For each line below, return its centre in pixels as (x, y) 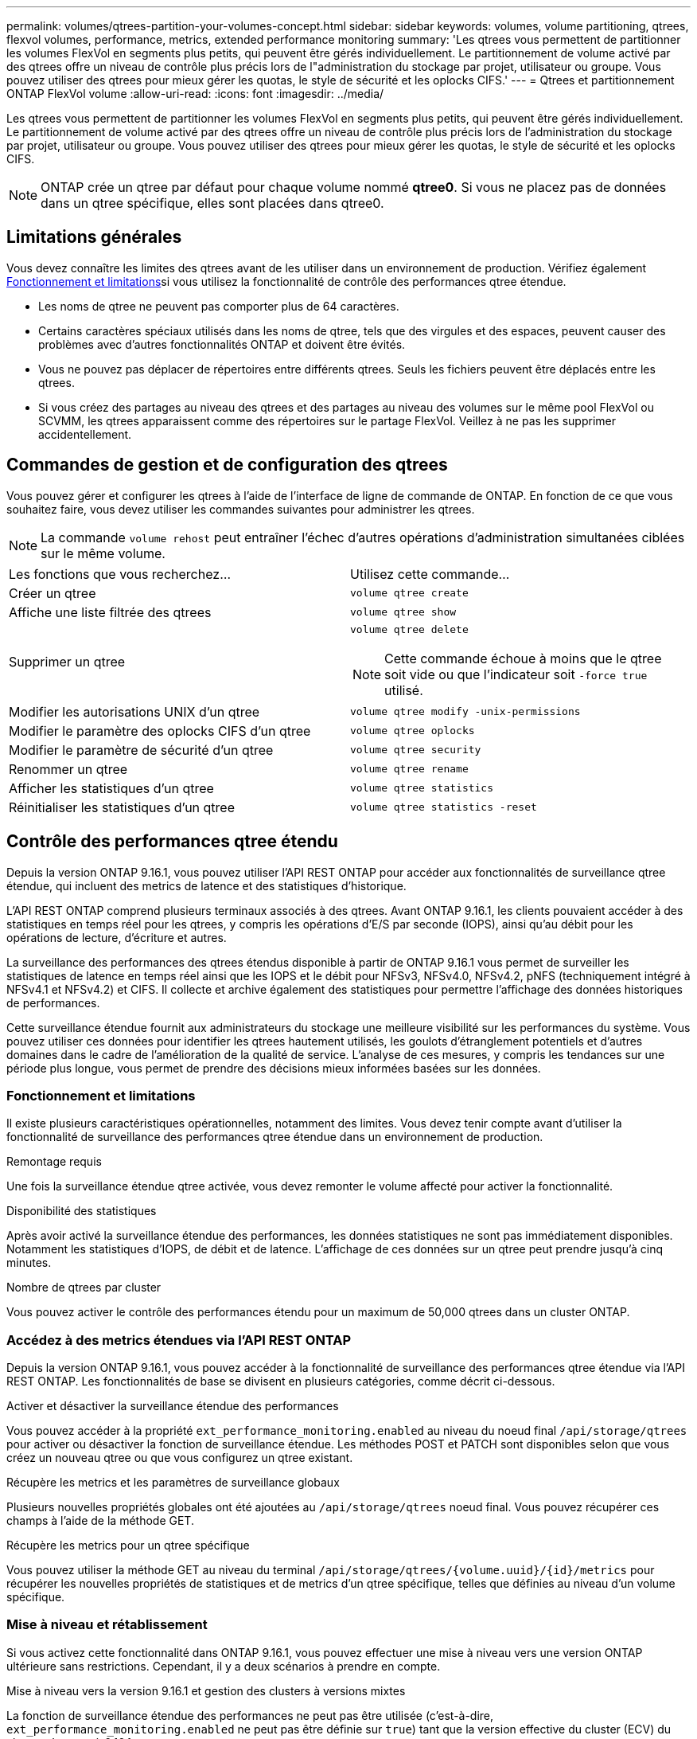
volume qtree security (416, 750)
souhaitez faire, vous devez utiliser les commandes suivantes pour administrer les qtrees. (241, 509)
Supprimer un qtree (67, 662)
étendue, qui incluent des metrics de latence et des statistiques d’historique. (206, 885)
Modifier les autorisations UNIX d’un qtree (134, 711)
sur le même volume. (103, 553)
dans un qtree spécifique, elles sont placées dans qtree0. (212, 203)
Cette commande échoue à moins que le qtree (523, 658)
